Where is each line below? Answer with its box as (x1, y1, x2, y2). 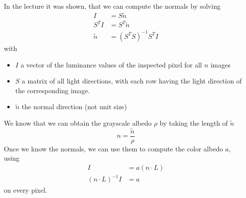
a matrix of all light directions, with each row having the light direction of (22, 76, 242, 86)
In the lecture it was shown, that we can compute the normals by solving (4, 1, 221, 11)
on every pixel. (4, 184, 47, 195)
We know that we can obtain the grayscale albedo (4, 117, 152, 128)
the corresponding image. (15, 85, 90, 95)
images (210, 59, 231, 69)
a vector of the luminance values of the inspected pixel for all (20, 59, 202, 69)
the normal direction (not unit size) (21, 101, 127, 112)
